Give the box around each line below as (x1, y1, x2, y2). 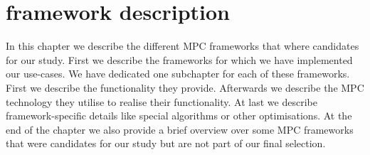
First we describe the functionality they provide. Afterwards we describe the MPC (6, 80, 364, 95)
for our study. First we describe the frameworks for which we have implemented (6, 52, 353, 67)
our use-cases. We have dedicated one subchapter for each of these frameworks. (6, 66, 350, 81)
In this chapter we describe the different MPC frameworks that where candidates (6, 38, 359, 53)
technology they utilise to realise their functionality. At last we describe (6, 94, 317, 109)
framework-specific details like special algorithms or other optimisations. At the (6, 108, 352, 123)
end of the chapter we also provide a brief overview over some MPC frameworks (6, 122, 354, 137)
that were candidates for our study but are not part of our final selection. (6, 136, 326, 151)
